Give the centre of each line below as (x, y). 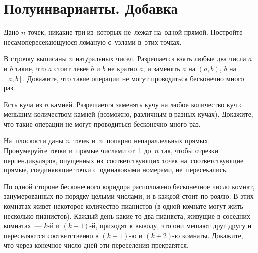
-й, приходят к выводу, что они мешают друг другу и (171, 225)
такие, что (31, 68)
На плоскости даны (34, 140)
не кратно (122, 68)
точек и (85, 140)
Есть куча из (23, 104)
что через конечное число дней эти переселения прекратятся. (96, 245)
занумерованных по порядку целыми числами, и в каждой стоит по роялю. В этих (129, 196)
